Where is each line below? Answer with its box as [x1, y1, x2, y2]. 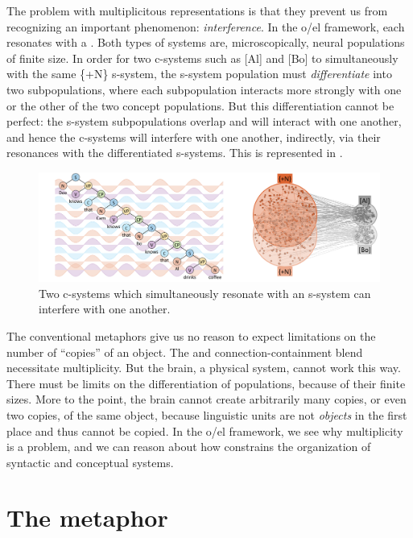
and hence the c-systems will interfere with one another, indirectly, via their [6, 128, 381, 145]
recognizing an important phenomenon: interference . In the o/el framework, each [6, 18, 405, 35]
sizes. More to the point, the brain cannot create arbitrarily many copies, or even [6, 391, 407, 408]
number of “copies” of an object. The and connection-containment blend [6, 343, 363, 360]
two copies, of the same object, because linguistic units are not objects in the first [6, 406, 407, 423]
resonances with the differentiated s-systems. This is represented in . [6, 144, 343, 161]
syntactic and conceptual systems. [6, 453, 174, 470]
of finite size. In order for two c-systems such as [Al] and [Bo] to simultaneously [6, 49, 399, 66]
